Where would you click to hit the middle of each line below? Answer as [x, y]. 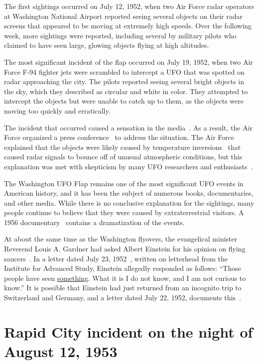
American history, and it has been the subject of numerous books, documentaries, [129, 193]
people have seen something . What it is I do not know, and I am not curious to [125, 278]
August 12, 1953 [61, 351]
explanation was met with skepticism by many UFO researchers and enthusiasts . [129, 166]
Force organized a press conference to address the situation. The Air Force [119, 137]
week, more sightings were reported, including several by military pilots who [120, 35]
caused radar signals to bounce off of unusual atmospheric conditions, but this [123, 157]
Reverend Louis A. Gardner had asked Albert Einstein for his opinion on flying [125, 249]
